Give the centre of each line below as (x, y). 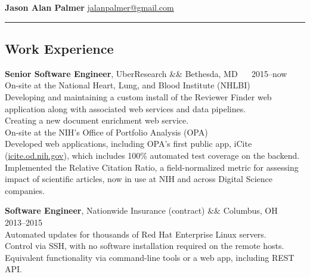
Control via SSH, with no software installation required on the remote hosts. (145, 246)
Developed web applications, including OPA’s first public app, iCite (128, 144)
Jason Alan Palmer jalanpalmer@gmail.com (89, 7)
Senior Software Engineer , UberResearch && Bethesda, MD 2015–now (146, 73)
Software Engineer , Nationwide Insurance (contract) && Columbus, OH (141, 210)
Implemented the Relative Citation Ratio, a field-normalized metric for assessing (152, 167)
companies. (25, 190)
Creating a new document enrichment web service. (97, 120)
